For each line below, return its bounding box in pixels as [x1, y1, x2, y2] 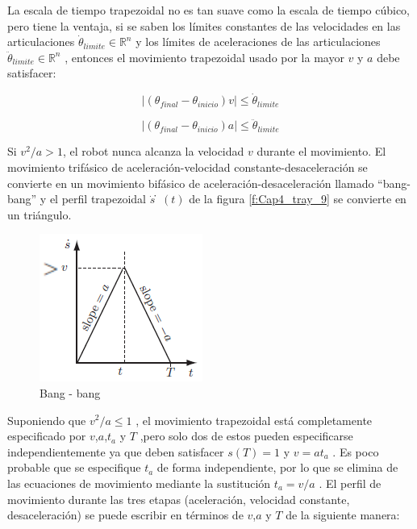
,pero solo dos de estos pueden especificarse [140, 427, 353, 444]
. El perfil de [319, 474, 382, 491]
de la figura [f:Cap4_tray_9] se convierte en [189, 190, 407, 207]
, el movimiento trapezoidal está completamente [136, 411, 373, 428]
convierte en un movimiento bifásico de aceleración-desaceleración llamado [7, 174, 374, 191]
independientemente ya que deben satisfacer [7, 443, 224, 460]
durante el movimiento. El [256, 143, 386, 160]
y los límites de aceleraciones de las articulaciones [136, 33, 381, 50]
